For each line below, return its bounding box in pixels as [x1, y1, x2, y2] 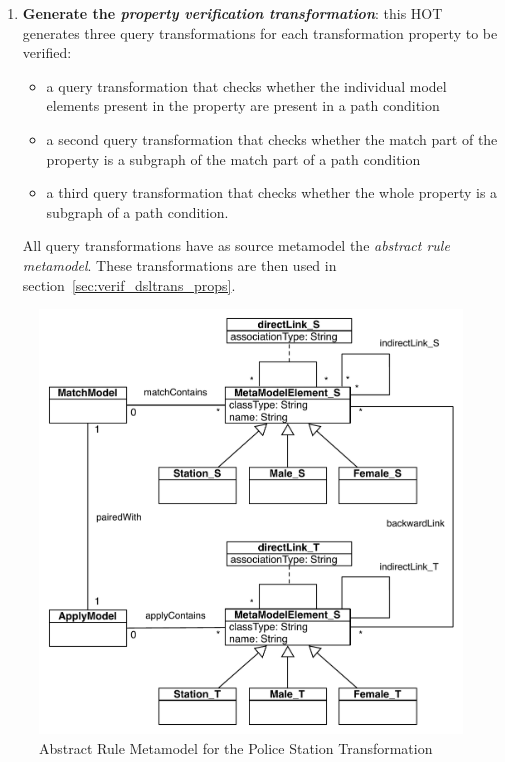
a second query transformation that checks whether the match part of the [46, 128, 498, 149]
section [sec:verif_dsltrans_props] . [22, 274, 236, 295]
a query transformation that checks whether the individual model [46, 75, 447, 96]
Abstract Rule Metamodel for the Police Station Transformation [39, 737, 433, 758]
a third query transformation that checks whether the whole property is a [46, 182, 498, 203]
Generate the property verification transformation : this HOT [22, 3, 443, 23]
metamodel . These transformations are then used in [22, 254, 337, 275]
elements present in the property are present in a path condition [46, 95, 440, 116]
